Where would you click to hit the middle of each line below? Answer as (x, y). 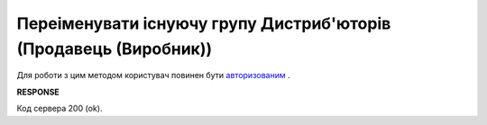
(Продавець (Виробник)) (115, 49)
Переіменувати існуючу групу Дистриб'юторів (204, 23)
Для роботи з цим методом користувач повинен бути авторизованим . (153, 76)
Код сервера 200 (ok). (60, 109)
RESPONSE (38, 92)
